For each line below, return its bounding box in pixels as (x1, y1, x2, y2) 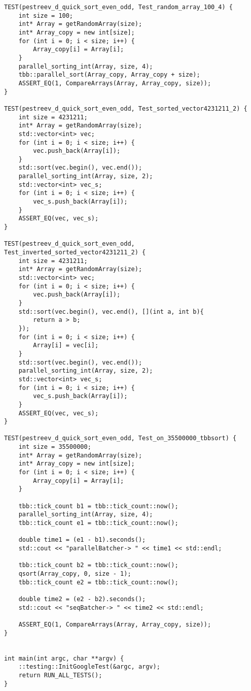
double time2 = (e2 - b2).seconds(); (18, 595, 146, 603)
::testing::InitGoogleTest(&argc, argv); (18, 663, 160, 671)
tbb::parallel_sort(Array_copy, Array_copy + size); (18, 71, 200, 79)
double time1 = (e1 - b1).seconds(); (18, 536, 146, 544)
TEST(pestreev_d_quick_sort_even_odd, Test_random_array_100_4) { (4, 4, 233, 11)
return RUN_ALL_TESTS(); (18, 671, 102, 679)
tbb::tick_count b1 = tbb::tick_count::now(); (18, 502, 178, 510)
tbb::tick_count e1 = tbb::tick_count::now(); (18, 519, 178, 527)
